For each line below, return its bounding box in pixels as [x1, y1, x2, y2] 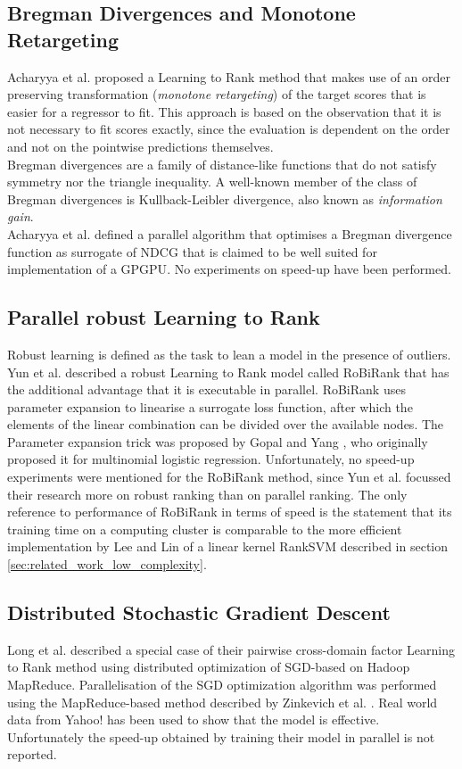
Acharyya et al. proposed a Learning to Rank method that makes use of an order [7, 67, 451, 86]
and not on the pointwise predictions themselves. [7, 136, 274, 155]
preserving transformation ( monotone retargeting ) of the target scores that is [7, 85, 426, 103]
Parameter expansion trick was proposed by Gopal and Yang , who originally [7, 432, 428, 451]
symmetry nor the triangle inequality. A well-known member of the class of [7, 172, 417, 191]
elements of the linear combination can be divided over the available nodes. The [7, 415, 444, 434]
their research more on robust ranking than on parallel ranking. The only [7, 484, 408, 503]
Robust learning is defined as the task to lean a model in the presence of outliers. [7, 344, 451, 363]
